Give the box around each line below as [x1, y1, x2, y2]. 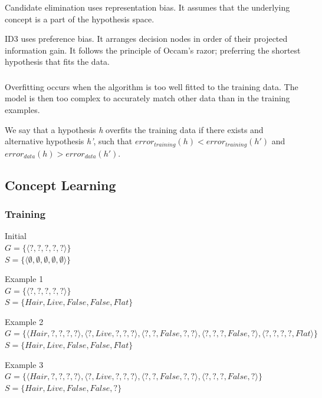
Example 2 [5, 315, 44, 327]
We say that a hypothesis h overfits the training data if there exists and [5, 123, 264, 135]
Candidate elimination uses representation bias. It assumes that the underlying [5, 1, 290, 13]
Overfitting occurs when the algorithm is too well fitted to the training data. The [5, 80, 298, 92]
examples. [5, 104, 40, 116]
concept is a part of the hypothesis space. [5, 12, 155, 25]
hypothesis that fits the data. [5, 55, 110, 68]
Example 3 [5, 358, 44, 370]
